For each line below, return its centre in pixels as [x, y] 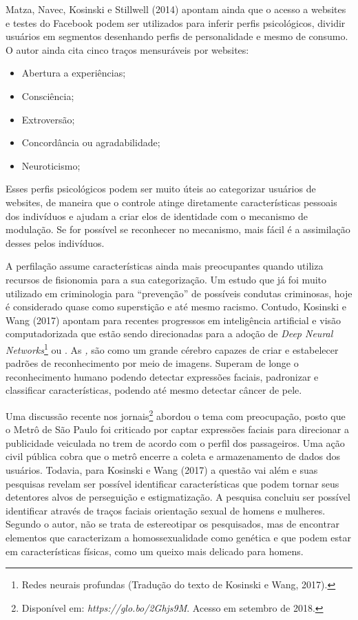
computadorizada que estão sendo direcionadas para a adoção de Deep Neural [169, 333]
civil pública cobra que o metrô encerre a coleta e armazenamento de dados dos [173, 456]
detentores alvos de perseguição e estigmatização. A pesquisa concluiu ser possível [178, 497]
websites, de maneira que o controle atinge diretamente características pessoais [171, 202]
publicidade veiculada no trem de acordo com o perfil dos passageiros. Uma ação [175, 442]
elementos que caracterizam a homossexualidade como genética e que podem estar [178, 537]
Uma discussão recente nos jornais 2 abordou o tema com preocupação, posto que [176, 414]
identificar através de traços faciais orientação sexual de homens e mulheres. [166, 510]
